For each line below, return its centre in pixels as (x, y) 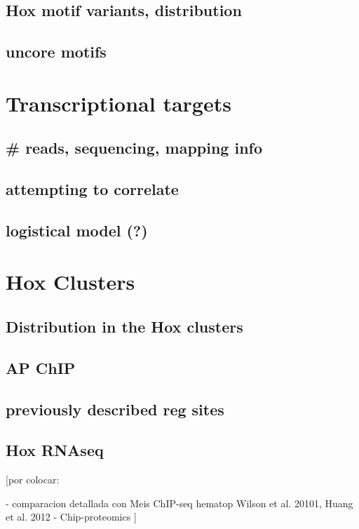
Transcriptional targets (118, 103)
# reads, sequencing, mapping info (134, 148)
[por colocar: (33, 480)
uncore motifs (56, 52)
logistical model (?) (77, 230)
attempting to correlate (92, 189)
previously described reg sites (115, 409)
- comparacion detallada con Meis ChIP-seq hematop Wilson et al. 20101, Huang (179, 503)
